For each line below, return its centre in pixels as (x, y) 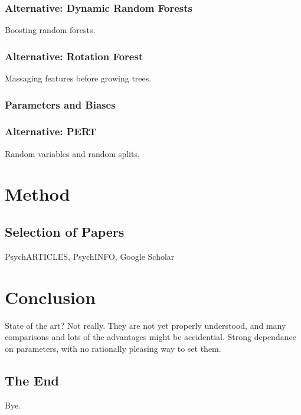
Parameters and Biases (60, 104)
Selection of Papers (65, 232)
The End (32, 380)
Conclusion (50, 297)
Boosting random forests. (50, 30)
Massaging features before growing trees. (78, 78)
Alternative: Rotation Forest (74, 56)
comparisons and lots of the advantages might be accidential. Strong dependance (150, 337)
